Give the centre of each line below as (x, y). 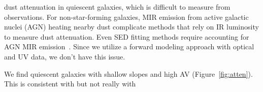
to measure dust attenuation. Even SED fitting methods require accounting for (127, 36)
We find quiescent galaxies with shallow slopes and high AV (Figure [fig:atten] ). (128, 73)
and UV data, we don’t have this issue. (65, 56)
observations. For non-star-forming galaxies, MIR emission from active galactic (126, 17)
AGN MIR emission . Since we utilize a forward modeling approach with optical (129, 47)
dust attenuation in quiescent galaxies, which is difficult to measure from (117, 7)
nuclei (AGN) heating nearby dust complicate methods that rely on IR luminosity (131, 27)
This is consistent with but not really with (70, 84)
